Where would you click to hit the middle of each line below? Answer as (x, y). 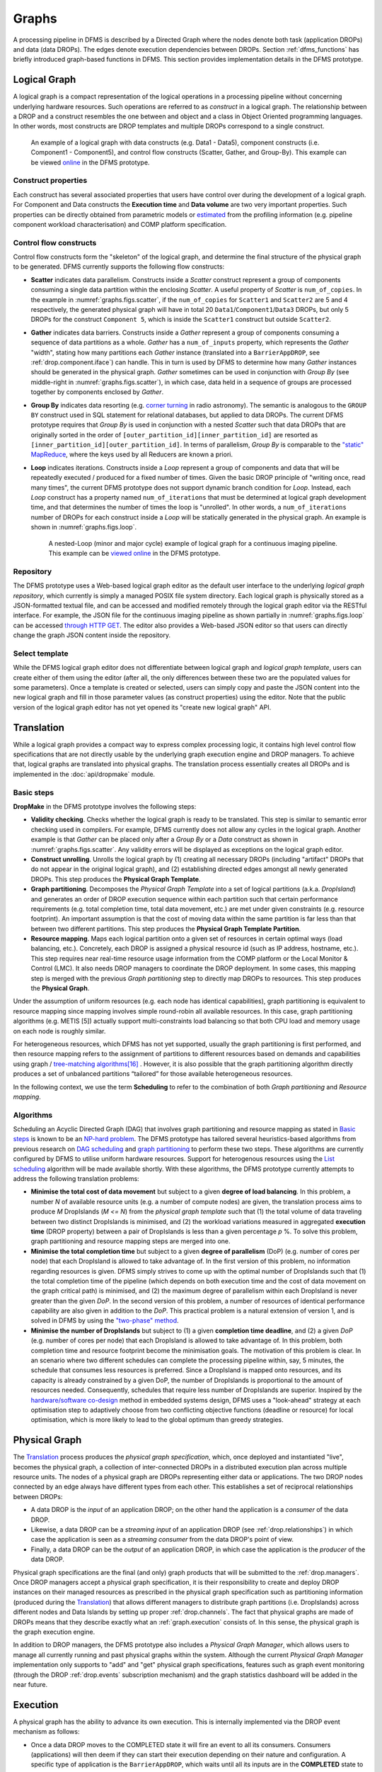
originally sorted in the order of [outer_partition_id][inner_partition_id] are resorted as (174, 434)
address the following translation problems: (76, 1179)
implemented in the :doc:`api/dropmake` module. (84, 774)
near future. (30, 1684)
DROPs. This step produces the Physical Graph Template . (116, 879)
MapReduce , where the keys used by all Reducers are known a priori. (132, 454)
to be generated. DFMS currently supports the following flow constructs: (119, 267)
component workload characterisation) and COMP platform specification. (120, 224)
